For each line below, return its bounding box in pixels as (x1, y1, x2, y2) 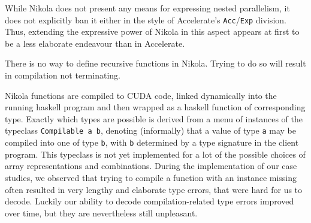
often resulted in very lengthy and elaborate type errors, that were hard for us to (5, 183, 303, 195)
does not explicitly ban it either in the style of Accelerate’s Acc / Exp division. (5, 13, 286, 26)
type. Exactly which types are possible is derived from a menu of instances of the (5, 112, 303, 125)
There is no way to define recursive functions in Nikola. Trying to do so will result (5, 57, 306, 70)
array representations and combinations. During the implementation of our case (5, 159, 297, 172)
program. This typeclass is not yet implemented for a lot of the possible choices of (5, 147, 306, 160)
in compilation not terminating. (5, 69, 120, 82)
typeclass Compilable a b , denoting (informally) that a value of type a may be (5, 124, 297, 137)
